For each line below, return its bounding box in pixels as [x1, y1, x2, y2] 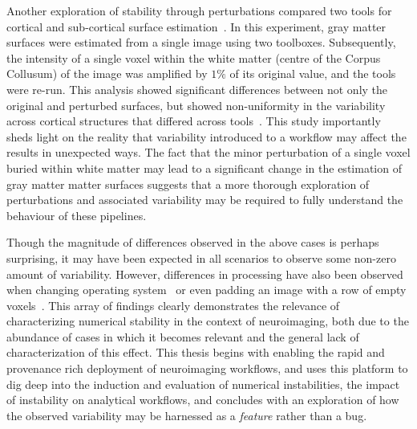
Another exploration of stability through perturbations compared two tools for [6, 2, 392, 18]
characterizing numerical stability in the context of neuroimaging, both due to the [6, 313, 409, 329]
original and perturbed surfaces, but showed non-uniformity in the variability [6, 96, 386, 113]
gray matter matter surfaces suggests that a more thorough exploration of [6, 175, 370, 192]
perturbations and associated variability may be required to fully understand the [6, 191, 403, 208]
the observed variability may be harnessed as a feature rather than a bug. [6, 407, 367, 423]
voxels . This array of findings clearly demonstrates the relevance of [6, 296, 340, 313]
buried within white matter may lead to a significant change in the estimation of [6, 159, 402, 176]
